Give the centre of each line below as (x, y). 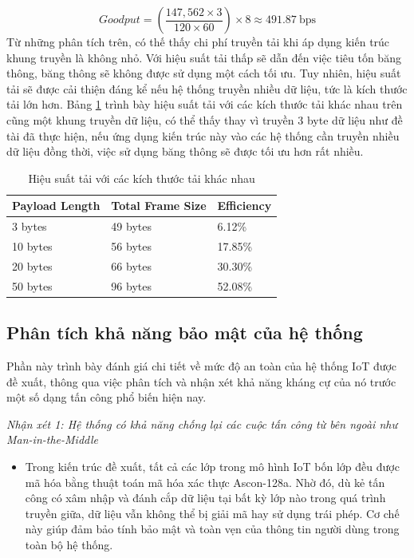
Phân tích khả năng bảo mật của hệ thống (185, 332)
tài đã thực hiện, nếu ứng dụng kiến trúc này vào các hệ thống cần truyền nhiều (203, 135)
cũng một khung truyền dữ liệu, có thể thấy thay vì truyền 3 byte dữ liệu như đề (205, 119)
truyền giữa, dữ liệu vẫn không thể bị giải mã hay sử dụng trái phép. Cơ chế (212, 513)
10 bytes (32, 246)
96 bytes (131, 285)
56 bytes (131, 246)
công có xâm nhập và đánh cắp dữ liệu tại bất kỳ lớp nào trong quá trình (205, 498)
